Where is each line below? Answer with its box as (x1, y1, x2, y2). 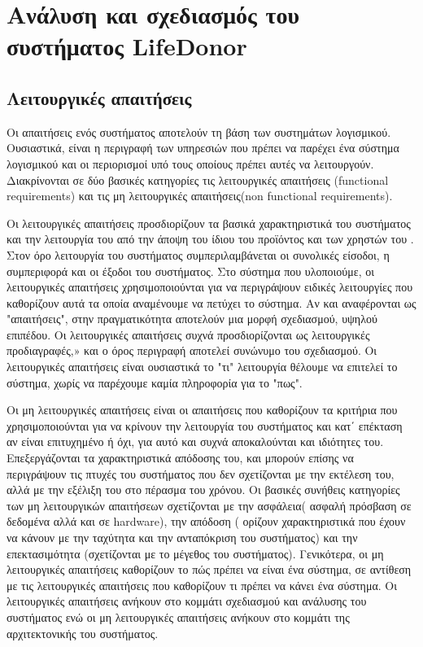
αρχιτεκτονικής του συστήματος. (7, 624, 159, 641)
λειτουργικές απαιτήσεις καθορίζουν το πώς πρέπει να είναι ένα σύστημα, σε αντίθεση (7, 561, 412, 578)
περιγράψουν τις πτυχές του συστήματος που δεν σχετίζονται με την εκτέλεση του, (7, 465, 395, 482)
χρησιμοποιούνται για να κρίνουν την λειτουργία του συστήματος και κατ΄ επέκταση (7, 417, 403, 434)
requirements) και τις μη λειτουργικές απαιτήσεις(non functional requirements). (7, 187, 393, 204)
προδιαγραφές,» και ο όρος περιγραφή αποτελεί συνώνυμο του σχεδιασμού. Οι (7, 342, 377, 359)
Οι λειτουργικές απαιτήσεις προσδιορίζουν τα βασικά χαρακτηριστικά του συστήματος (7, 214, 411, 231)
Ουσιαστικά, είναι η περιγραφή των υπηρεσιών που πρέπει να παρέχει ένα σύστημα (7, 139, 399, 156)
